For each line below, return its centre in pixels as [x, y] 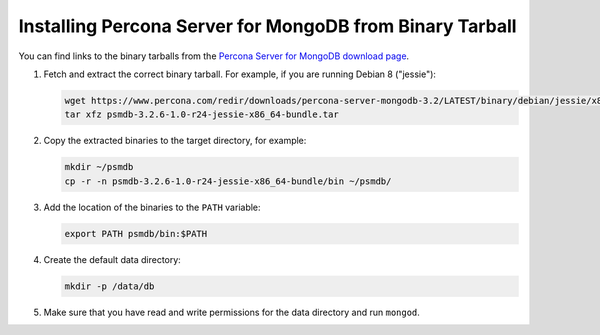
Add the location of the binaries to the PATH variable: [152, 207]
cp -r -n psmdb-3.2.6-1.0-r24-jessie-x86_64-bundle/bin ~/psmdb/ [228, 181]
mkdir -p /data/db [109, 286]
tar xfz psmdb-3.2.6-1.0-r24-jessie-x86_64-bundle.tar [201, 114]
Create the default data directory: [112, 259]
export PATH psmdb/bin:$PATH [136, 233]
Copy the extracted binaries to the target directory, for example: [175, 141]
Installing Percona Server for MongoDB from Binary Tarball [267, 26]
